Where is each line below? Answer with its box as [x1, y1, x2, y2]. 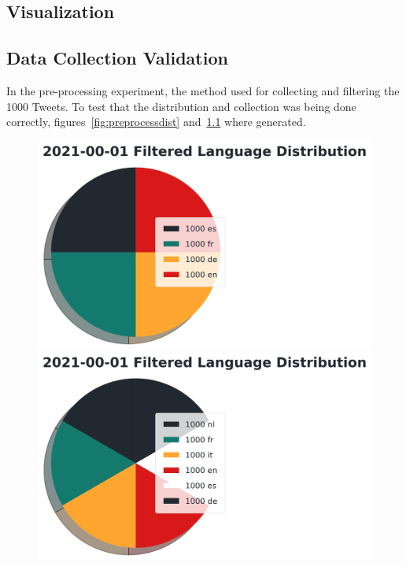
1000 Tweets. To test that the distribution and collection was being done [6, 98, 356, 114]
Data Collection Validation [6, 46, 228, 70]
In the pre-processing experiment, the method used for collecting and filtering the [6, 82, 400, 98]
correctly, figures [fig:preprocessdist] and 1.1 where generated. [6, 113, 306, 130]
